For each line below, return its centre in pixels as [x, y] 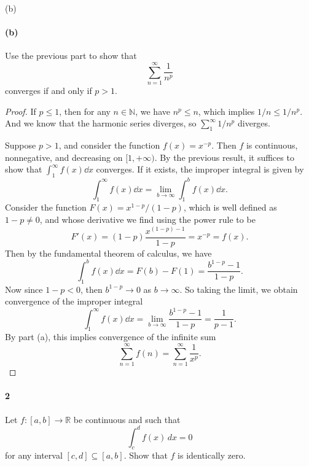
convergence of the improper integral [74, 301]
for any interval [34, 455]
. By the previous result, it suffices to [224, 157]
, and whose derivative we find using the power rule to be [147, 219]
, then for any [85, 111]
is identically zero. [212, 455]
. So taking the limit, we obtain [239, 289]
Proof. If [21, 111]
